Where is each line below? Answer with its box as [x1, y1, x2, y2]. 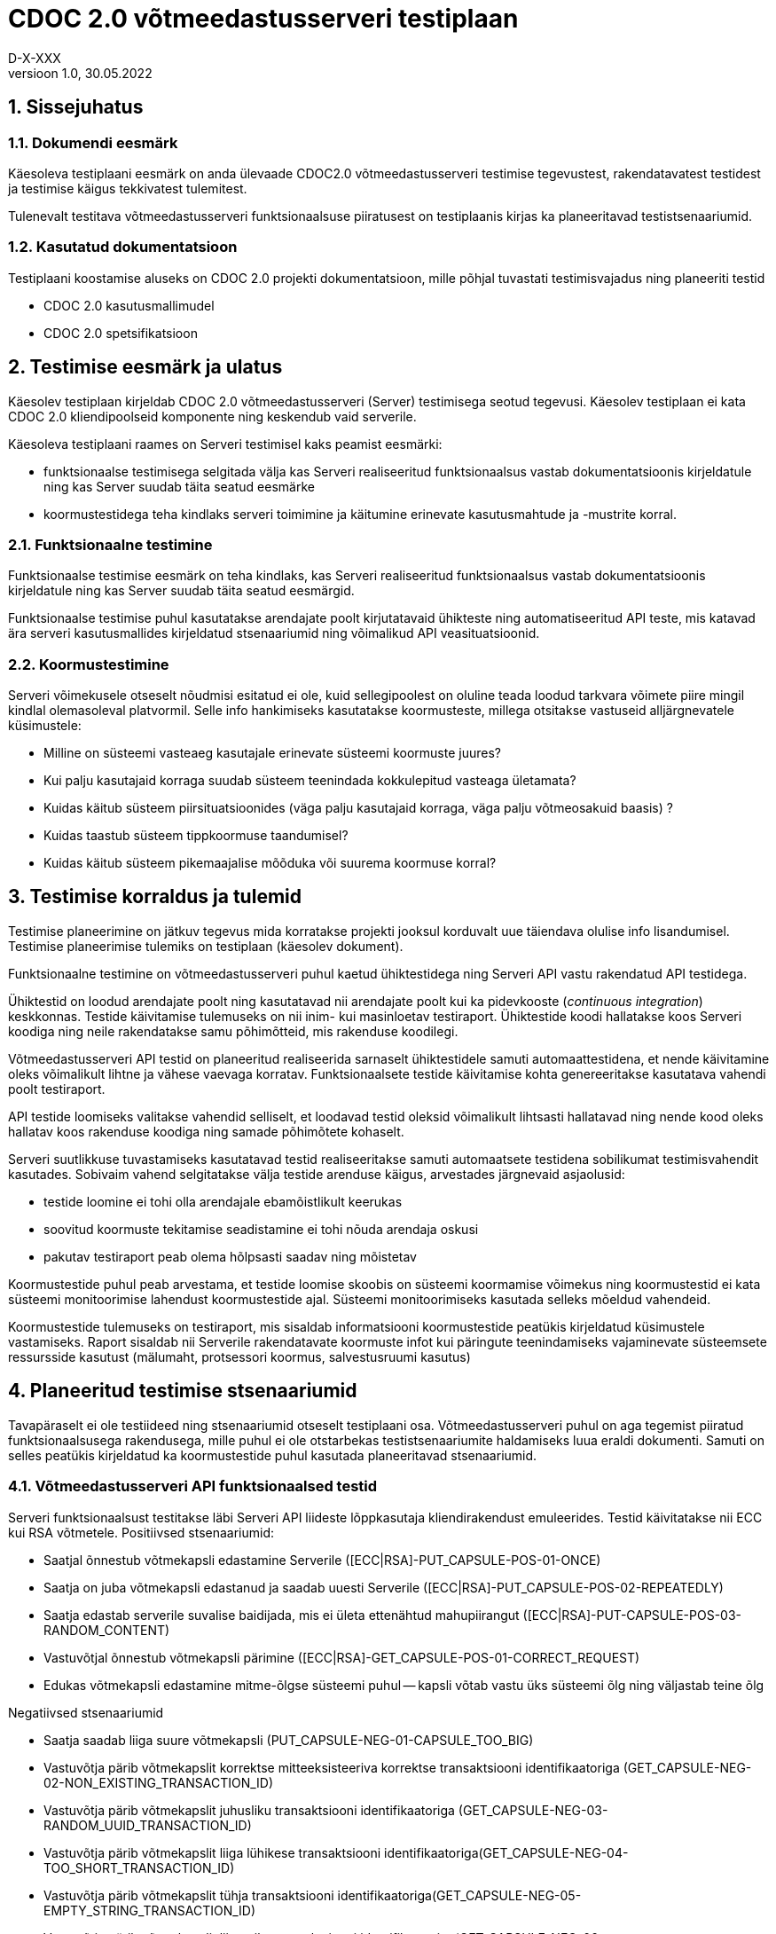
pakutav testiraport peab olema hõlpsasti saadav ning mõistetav [43, 1248, 417, 1264]
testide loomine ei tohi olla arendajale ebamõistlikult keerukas [43, 1193, 403, 1209]
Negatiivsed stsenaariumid [8, 1704, 164, 1720]
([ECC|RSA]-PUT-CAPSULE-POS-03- [522, 1607, 742, 1623]
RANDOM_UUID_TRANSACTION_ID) [43, 1817, 252, 1833]
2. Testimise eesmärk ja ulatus [8, 356, 283, 379]
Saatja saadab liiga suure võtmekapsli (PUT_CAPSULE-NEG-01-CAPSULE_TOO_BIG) [43, 1732, 534, 1748]
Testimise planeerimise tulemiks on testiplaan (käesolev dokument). [8, 938, 404, 954]
